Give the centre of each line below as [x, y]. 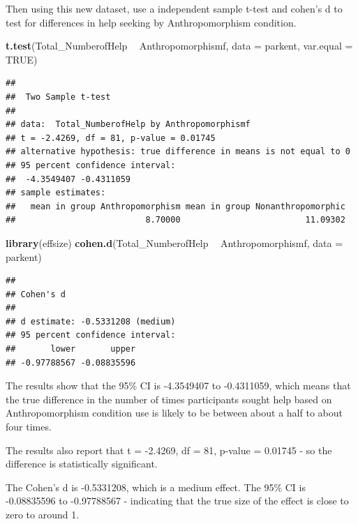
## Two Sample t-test [58, 97]
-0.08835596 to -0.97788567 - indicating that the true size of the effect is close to [177, 501]
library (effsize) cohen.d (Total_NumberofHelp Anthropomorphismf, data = [174, 242]
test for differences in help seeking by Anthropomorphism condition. [151, 22]
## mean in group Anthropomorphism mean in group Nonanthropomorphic [176, 206]
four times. [29, 427]
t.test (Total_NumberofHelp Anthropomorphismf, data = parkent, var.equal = [179, 46]
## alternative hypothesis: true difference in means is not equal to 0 [178, 152]
